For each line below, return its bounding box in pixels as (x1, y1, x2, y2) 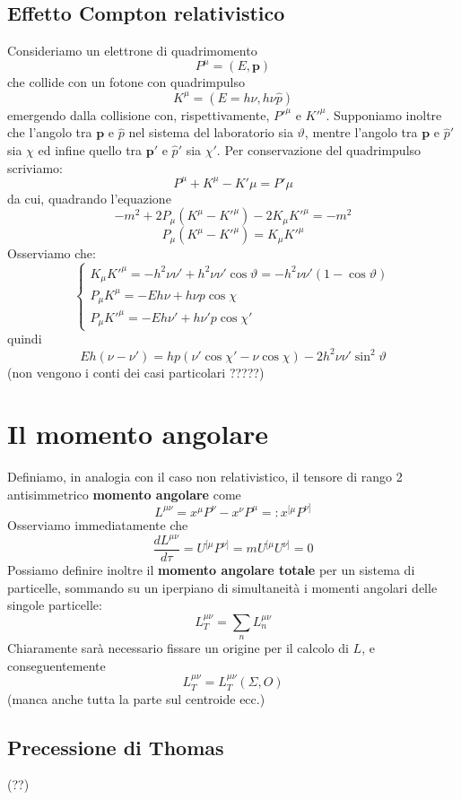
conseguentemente (7, 656, 106, 674)
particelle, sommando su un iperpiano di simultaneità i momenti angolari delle (7, 578, 438, 596)
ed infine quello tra (38, 141, 143, 160)
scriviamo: (7, 158, 63, 177)
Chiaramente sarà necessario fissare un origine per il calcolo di (7, 639, 349, 657)
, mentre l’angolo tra (304, 123, 418, 142)
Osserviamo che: (7, 244, 96, 263)
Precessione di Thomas (7, 733, 224, 761)
